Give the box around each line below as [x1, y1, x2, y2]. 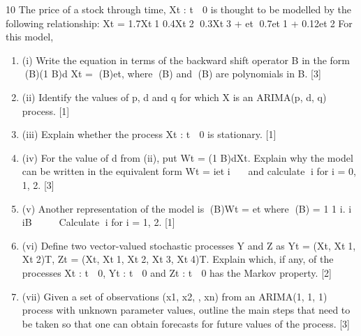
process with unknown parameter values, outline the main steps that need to [22, 303, 351, 317]
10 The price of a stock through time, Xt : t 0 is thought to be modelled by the [6, 2, 351, 16]
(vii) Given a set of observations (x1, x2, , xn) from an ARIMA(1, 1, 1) [22, 289, 327, 303]
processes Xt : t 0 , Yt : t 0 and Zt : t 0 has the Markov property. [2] [22, 265, 332, 280]
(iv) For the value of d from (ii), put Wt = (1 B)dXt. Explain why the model [22, 150, 353, 165]
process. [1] [22, 103, 70, 118]
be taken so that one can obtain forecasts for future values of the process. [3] [22, 316, 351, 330]
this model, [6, 29, 54, 44]
